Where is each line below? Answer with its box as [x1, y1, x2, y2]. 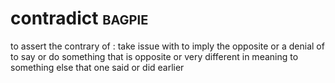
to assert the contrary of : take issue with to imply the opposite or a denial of [10, 40, 325, 52]
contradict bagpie [10, 7, 149, 30]
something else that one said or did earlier [10, 61, 185, 73]
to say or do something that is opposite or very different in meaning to [10, 50, 299, 62]
